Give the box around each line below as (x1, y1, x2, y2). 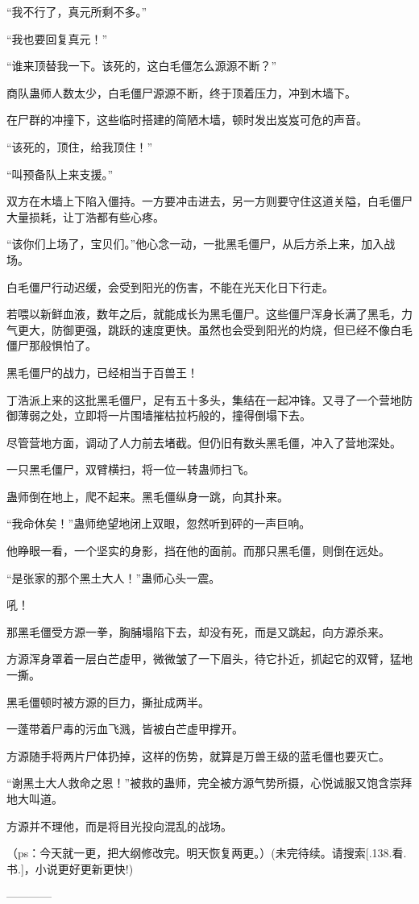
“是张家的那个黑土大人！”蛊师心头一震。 (6, 569, 221, 586)
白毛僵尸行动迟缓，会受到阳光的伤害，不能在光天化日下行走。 (6, 278, 334, 295)
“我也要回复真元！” (6, 30, 108, 47)
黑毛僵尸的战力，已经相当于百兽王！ (6, 363, 198, 380)
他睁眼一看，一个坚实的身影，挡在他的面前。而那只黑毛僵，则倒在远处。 (6, 542, 390, 559)
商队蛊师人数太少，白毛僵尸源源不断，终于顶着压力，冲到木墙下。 (6, 84, 356, 101)
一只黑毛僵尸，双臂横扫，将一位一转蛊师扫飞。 (6, 461, 255, 478)
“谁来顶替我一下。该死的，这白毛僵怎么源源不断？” (6, 57, 277, 74)
